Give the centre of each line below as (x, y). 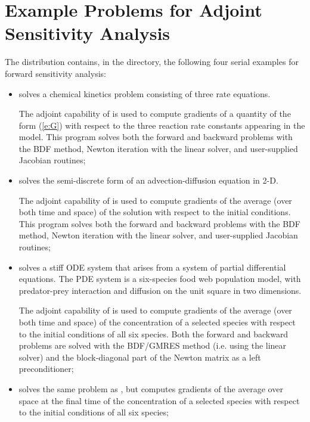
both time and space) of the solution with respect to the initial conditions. (155, 212)
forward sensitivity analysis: (55, 73)
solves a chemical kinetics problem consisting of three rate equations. (145, 93)
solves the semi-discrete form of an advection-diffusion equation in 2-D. (148, 180)
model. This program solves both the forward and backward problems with (156, 137)
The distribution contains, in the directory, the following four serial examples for (152, 62)
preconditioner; (46, 369)
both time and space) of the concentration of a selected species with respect (157, 322)
